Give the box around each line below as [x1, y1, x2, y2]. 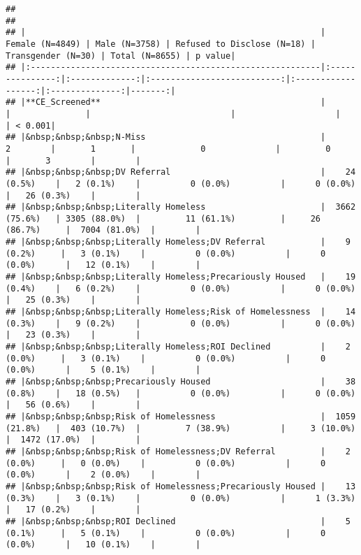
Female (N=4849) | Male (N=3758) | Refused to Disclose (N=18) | [6, 38, 316, 49]
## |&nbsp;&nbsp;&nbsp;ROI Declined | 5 [6, 516, 351, 526]
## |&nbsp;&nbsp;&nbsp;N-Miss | [6, 132, 326, 143]
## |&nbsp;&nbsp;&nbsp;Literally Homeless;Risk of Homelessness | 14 [6, 307, 356, 317]
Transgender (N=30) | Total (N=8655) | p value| [6, 50, 236, 61]
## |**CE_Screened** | [6, 97, 326, 108]
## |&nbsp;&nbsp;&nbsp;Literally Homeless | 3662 [6, 202, 356, 212]
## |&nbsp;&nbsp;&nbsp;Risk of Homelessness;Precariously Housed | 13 [6, 481, 356, 491]
